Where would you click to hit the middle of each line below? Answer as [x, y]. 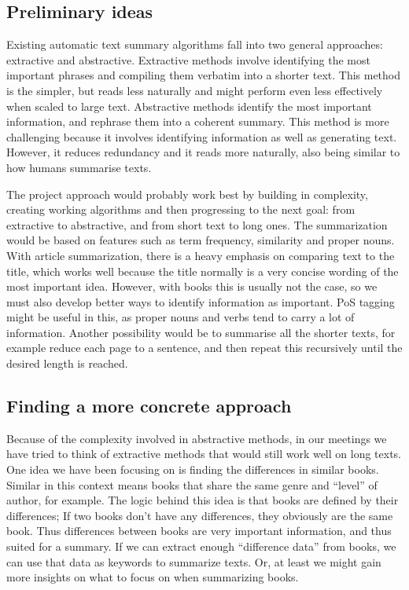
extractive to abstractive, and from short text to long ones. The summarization [197, 224]
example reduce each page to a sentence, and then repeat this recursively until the [204, 348]
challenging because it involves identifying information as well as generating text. [202, 136]
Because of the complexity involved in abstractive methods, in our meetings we [197, 438]
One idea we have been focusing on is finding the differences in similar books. [193, 469]
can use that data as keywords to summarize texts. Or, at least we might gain [194, 561]
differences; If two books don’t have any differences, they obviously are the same [200, 515]
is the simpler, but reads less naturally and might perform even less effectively [195, 90]
